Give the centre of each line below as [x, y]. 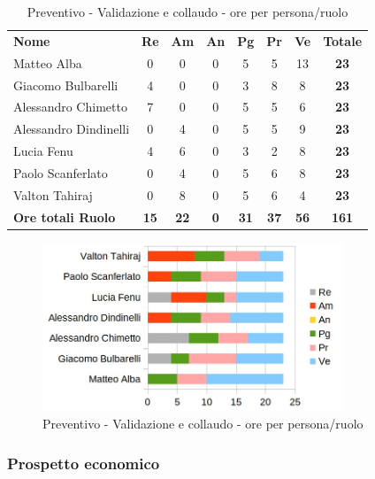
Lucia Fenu [43, 151]
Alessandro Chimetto [70, 107]
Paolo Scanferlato [61, 172]
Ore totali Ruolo [65, 216]
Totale [343, 40]
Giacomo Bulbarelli [66, 85]
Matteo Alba [48, 62]
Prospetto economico [84, 463]
